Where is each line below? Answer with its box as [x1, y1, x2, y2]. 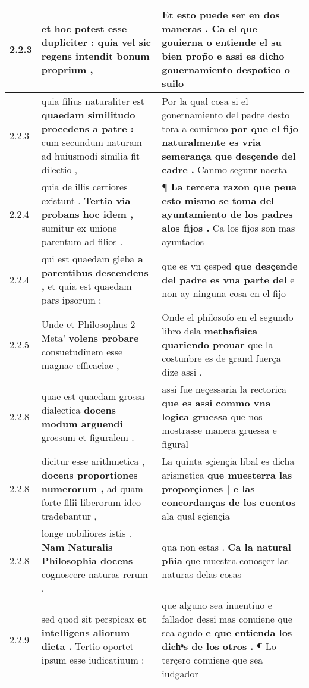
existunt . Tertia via [41, 193, 131, 207]
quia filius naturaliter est [41, 94, 144, 108]
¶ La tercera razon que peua [162, 180, 297, 193]
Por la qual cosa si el [162, 94, 248, 108]
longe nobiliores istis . [41, 526, 132, 540]
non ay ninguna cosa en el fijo [162, 286, 286, 300]
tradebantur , [41, 509, 97, 523]
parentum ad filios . [41, 234, 123, 248]
